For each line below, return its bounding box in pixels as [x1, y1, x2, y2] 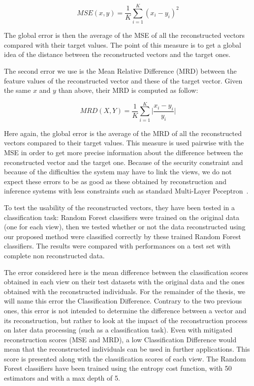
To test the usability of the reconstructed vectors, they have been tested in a [4, 202, 235, 212]
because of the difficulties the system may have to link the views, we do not [4, 166, 232, 177]
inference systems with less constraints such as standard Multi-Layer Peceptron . [4, 186, 249, 196]
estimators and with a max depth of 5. [4, 373, 120, 383]
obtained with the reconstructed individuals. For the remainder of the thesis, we [4, 286, 246, 296]
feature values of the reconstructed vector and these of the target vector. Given [4, 75, 243, 85]
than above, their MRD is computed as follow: [58, 85, 198, 95]
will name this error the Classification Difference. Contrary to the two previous [4, 296, 242, 306]
